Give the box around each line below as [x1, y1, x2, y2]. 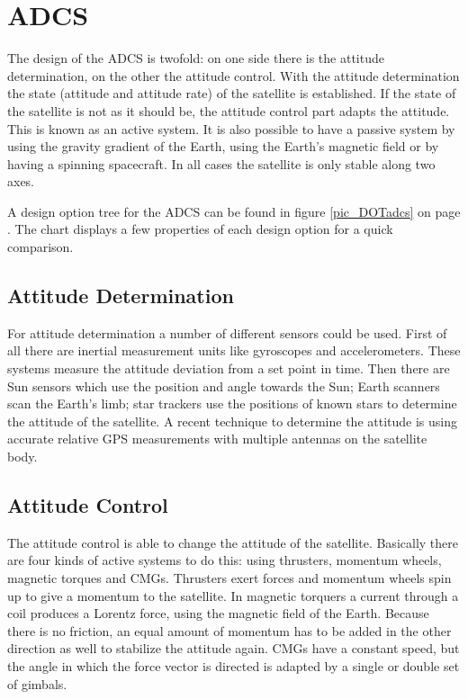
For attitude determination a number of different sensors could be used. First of [7, 323, 447, 342]
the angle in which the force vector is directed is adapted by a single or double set [7, 656, 460, 675]
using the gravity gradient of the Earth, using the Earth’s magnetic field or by [7, 137, 439, 156]
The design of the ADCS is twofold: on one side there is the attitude [7, 49, 384, 67]
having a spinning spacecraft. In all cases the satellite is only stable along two [7, 154, 436, 173]
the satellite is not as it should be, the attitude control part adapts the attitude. [7, 101, 450, 120]
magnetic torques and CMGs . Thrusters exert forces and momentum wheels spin [7, 569, 452, 587]
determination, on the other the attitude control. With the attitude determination [7, 66, 460, 85]
